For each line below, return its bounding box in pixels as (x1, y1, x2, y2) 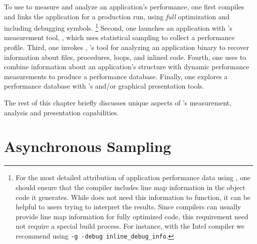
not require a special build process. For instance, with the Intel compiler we (15, 221, 245, 231)
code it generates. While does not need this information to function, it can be (15, 192, 251, 202)
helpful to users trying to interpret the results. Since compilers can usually (15, 201, 241, 212)
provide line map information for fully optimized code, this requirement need (15, 211, 249, 221)
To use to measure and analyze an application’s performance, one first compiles (4, 1, 244, 11)
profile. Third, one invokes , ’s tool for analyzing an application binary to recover (4, 42, 249, 52)
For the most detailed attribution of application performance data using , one (15, 172, 251, 183)
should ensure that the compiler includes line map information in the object (15, 182, 246, 192)
